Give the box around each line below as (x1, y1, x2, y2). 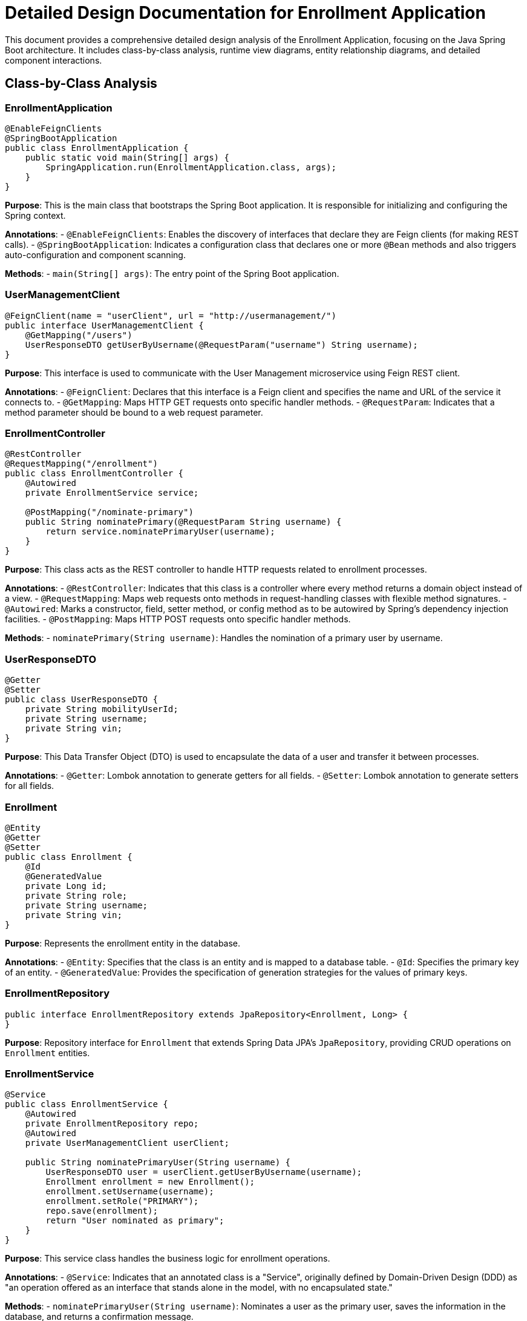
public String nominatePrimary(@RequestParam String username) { (25, 517, 342, 527)
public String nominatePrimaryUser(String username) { (25, 1157, 291, 1168)
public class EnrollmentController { (5, 468, 184, 479)
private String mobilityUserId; (25, 704, 178, 714)
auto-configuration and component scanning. (5, 249, 186, 260)
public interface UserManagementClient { (5, 320, 204, 330)
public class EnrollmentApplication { (5, 142, 189, 153)
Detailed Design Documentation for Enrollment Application (5, 2, 486, 23)
